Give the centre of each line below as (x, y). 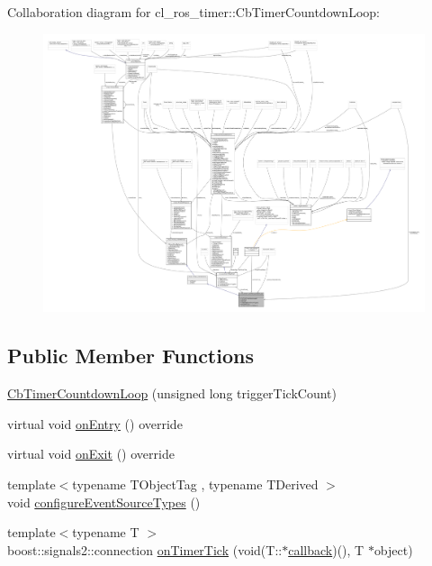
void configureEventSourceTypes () (104, 502)
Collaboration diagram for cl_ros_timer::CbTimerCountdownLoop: (193, 12)
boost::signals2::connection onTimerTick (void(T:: (145, 549)
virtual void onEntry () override (95, 423)
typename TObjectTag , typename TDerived (195, 484)
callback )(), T (326, 549)
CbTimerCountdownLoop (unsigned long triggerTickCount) (172, 393)
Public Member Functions (130, 356)
